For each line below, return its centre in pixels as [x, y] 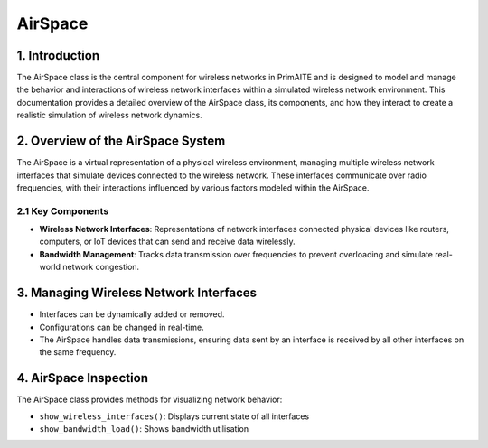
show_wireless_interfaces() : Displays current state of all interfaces [174, 416]
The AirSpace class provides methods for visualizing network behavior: [150, 400]
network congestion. [101, 267]
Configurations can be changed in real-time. [122, 327]
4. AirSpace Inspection [83, 378]
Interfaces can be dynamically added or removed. [132, 314]
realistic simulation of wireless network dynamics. [109, 115]
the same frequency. [78, 352]
